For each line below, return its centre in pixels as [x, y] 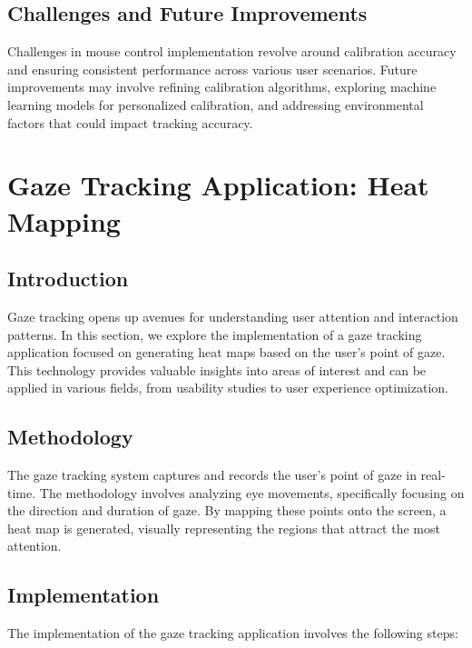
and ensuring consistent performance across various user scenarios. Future [212, 69]
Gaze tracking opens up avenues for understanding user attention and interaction [233, 316]
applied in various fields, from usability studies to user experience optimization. [228, 388]
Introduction [68, 279]
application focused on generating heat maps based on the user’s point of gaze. [226, 352]
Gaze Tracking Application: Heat [218, 185]
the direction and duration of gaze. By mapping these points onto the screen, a [227, 510]
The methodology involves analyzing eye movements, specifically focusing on [252, 492]
